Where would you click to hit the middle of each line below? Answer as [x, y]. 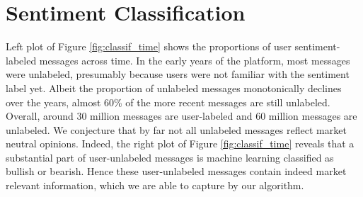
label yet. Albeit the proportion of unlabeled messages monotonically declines [174, 88]
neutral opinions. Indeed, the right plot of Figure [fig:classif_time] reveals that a [180, 143]
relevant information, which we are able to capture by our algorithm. [155, 185]
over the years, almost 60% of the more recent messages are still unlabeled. [168, 102]
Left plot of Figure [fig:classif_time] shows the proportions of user [149, 46]
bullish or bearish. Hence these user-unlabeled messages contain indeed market [176, 171]
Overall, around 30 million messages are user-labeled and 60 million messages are [181, 116]
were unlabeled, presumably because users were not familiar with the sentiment [178, 74]
